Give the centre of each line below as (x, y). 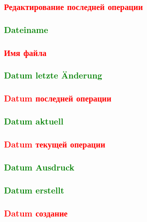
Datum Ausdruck (39, 167)
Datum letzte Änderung (53, 75)
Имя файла (25, 52)
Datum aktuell (34, 121)
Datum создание (36, 213)
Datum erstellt (34, 190)
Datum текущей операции (55, 144)
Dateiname (26, 29)
